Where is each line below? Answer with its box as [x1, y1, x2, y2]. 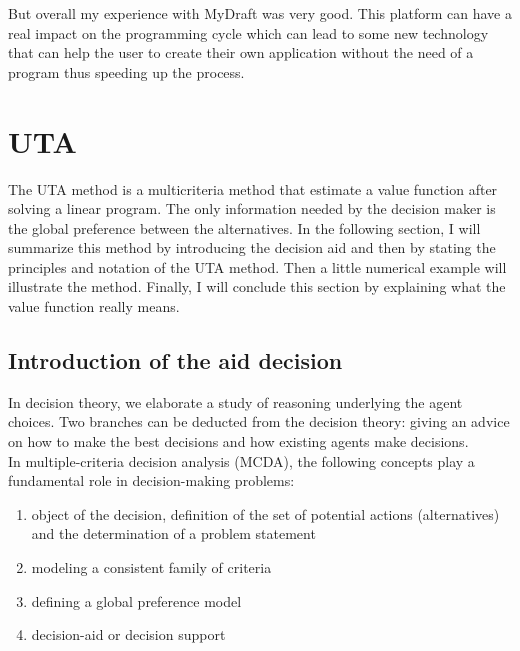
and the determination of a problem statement [31, 523, 316, 544]
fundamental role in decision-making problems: [8, 470, 295, 491]
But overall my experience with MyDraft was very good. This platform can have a [8, 3, 512, 23]
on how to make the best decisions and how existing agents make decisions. [8, 431, 469, 452]
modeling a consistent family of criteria [31, 557, 272, 578]
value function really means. [8, 296, 180, 317]
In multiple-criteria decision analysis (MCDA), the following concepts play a [8, 450, 475, 471]
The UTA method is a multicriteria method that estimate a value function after [8, 178, 498, 199]
